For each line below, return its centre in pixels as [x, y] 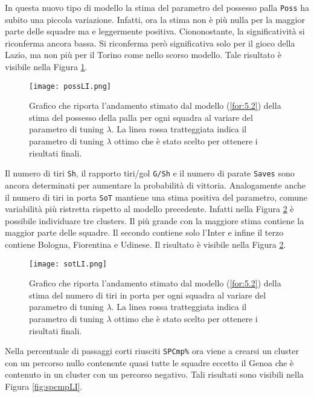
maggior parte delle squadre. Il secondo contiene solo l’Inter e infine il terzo [144, 232]
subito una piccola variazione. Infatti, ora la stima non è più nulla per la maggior [155, 19]
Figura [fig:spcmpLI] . [44, 386]
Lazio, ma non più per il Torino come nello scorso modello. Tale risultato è [143, 55]
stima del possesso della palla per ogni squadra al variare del [141, 117]
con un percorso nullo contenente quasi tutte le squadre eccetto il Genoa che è [149, 362]
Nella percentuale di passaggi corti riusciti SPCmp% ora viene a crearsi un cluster [152, 351]
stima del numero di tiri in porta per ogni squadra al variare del [148, 295]
